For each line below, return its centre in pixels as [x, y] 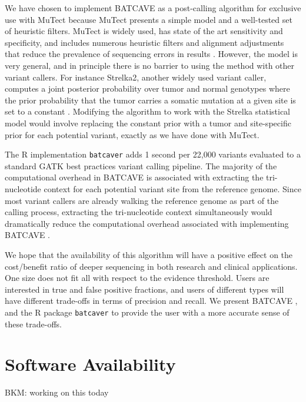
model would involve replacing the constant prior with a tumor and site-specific [148, 123]
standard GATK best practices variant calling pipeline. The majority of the [141, 165]
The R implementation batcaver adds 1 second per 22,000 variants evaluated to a [153, 154]
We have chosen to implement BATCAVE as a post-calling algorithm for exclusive [153, 8]
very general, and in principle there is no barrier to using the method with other [150, 65]
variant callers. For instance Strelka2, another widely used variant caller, [136, 77]
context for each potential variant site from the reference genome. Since [172, 188]
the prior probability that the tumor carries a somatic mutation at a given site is [150, 100]
